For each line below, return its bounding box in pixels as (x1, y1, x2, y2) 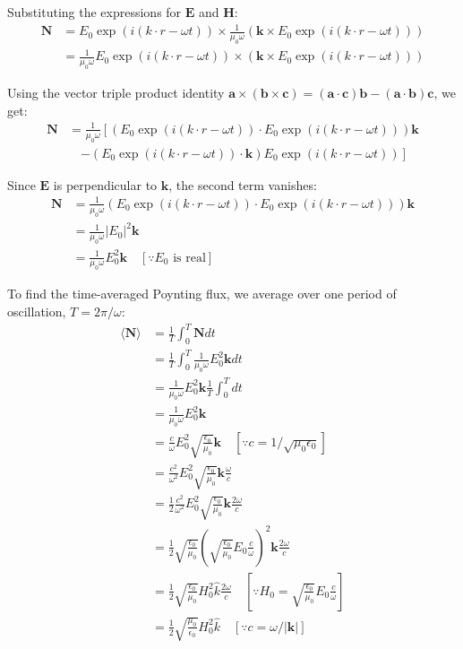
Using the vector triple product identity (7, 83, 225, 102)
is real (173, 251, 206, 264)
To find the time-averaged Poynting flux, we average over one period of (7, 284, 397, 303)
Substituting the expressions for (7, 3, 182, 21)
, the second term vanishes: (168, 175, 317, 194)
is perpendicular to (53, 175, 158, 194)
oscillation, (7, 301, 66, 320)
